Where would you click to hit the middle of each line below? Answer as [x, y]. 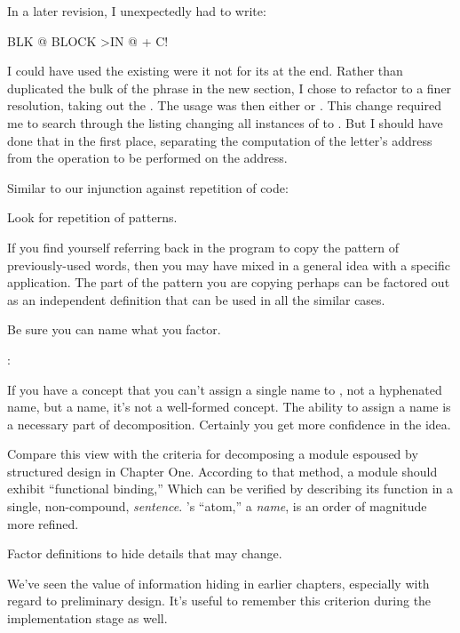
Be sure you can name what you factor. [114, 329]
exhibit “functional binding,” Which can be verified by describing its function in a [230, 489]
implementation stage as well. [87, 618]
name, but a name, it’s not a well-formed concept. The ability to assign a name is [229, 407]
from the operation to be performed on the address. [147, 158]
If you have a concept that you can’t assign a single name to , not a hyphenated [225, 389]
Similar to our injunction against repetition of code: [148, 187]
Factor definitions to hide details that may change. [145, 553]
